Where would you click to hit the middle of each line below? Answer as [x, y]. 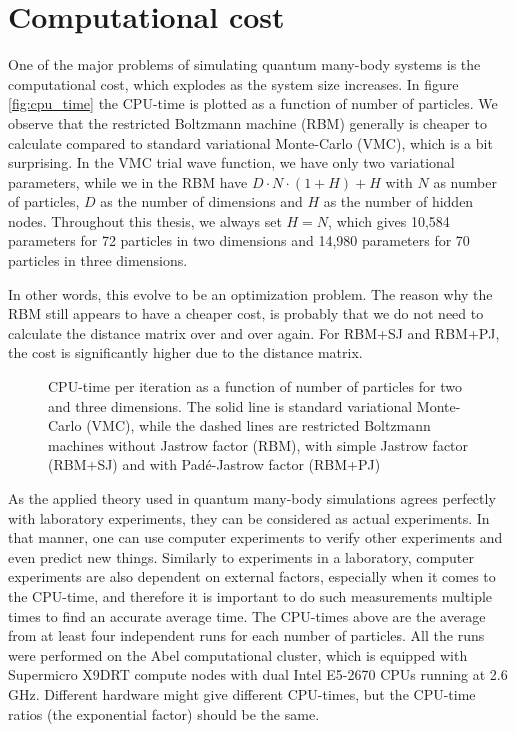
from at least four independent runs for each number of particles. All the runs [246, 635]
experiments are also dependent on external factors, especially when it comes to [252, 576]
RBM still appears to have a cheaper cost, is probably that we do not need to [246, 313]
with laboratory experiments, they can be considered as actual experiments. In [249, 517]
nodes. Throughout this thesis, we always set [145, 220]
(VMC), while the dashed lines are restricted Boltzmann [258, 425]
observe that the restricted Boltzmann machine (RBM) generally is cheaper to [247, 122]
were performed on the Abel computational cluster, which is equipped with [238, 654]
